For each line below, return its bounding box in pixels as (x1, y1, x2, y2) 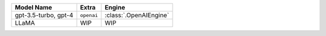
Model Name (14, 4, 53, 11)
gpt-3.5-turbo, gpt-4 (14, 11, 74, 19)
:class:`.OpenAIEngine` (104, 11, 169, 19)
